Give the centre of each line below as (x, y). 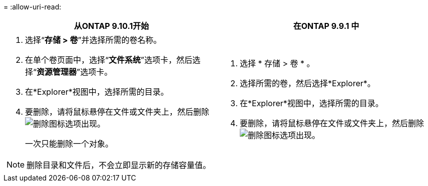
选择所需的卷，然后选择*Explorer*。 (308, 83)
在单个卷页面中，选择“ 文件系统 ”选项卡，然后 (109, 60)
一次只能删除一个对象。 (69, 144)
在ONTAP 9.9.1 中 (326, 26)
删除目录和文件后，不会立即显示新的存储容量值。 (119, 165)
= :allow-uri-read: (33, 7)
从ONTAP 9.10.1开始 (111, 26)
